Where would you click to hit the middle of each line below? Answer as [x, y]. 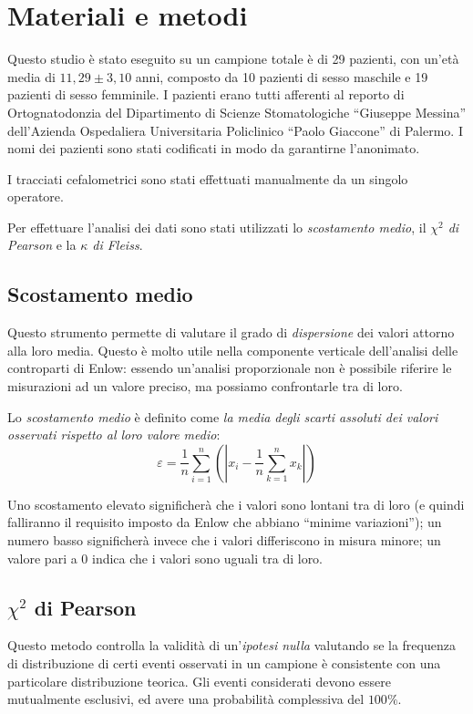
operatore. [36, 197]
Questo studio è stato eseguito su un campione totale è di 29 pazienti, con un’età [233, 59]
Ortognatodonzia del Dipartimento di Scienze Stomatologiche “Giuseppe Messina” [237, 112]
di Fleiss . [118, 245]
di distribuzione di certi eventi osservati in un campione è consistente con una [224, 663]
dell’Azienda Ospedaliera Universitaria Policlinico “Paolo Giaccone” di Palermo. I [235, 130]
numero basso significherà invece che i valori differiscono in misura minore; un [224, 540]
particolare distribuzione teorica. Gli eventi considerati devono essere [200, 681]
